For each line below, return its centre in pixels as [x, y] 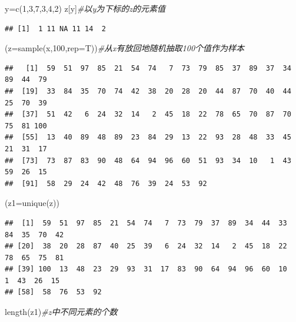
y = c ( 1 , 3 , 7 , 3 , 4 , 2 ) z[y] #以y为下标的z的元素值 [85, 8]
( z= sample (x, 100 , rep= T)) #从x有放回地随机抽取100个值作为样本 [125, 48]
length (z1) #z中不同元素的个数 [61, 312]
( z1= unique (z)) [32, 203]
